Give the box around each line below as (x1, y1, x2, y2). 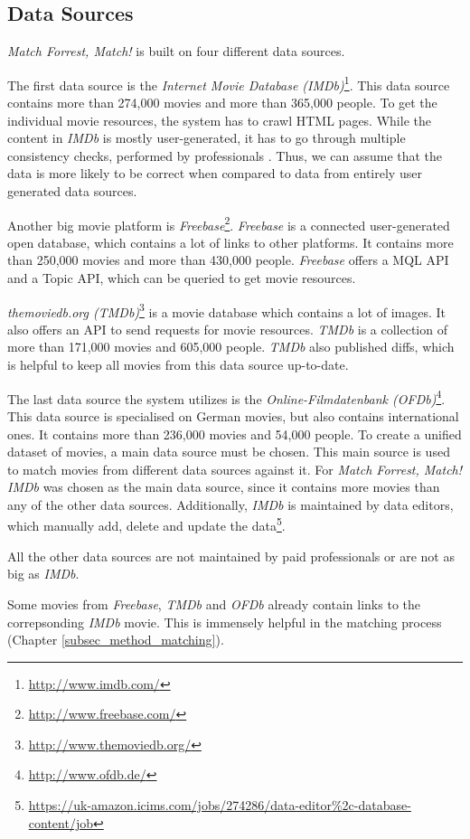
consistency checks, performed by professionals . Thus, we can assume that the (7, 146, 443, 165)
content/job (28, 813, 93, 832)
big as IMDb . (7, 564, 80, 583)
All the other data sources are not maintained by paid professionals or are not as (7, 546, 455, 565)
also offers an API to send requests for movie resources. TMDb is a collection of (7, 319, 447, 338)
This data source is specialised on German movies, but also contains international (7, 406, 459, 425)
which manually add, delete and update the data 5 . (7, 514, 286, 535)
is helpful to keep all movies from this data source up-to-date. (7, 355, 349, 374)
